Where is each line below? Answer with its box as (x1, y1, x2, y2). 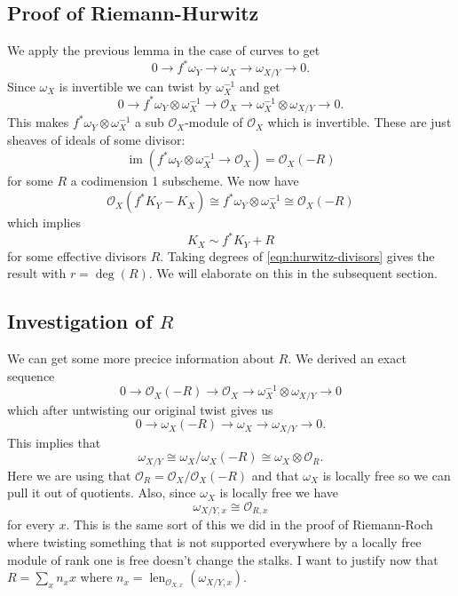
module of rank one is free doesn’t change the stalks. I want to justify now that (7, 550, 438, 568)
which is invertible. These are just (267, 113, 452, 131)
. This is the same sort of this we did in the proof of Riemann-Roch (66, 515, 433, 534)
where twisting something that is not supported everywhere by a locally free (7, 533, 422, 552)
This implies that (7, 433, 101, 451)
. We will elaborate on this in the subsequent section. (148, 264, 438, 282)
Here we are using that (7, 465, 131, 484)
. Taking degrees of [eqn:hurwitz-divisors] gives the (160, 246, 435, 265)
